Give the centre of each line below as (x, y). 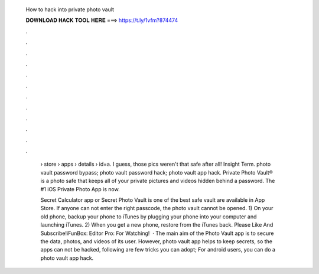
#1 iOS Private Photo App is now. (80, 189)
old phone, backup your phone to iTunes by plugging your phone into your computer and (149, 217)
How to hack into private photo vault (70, 9)
